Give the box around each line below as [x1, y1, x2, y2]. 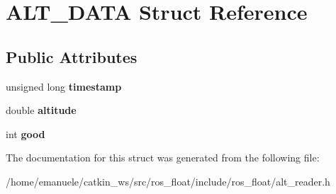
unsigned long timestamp [6, 79, 122, 93]
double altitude [6, 103, 77, 118]
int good [6, 126, 45, 141]
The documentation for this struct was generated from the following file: [6, 150, 320, 165]
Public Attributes [6, 45, 138, 67]
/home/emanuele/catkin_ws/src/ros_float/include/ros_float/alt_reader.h [6, 173, 330, 188]
